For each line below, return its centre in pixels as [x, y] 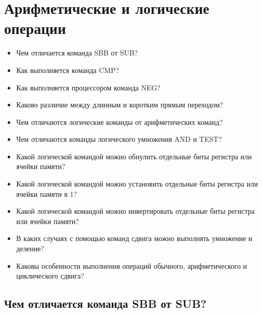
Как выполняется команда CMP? [68, 70]
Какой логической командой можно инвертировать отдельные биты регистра [135, 211]
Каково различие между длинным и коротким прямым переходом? [119, 105]
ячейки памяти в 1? [47, 193]
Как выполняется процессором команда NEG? [88, 87]
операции [35, 28]
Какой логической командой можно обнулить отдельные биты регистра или [134, 156]
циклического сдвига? [50, 276]
